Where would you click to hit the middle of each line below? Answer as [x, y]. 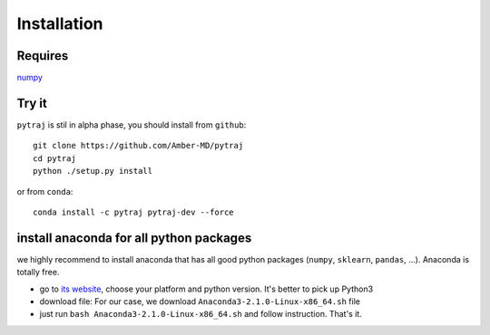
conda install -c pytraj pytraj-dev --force [134, 212]
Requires [43, 56]
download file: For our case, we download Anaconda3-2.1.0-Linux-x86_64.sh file [200, 301]
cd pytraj [54, 158]
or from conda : [45, 191]
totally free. [38, 273]
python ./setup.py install [93, 171]
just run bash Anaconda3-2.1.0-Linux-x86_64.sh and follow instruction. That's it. [201, 314]
